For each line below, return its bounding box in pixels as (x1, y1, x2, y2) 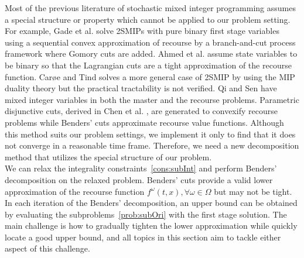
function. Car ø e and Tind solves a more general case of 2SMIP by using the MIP (5, 70, 295, 82)
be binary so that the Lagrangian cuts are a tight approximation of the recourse (5, 59, 292, 71)
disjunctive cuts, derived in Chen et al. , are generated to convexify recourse (5, 105, 278, 117)
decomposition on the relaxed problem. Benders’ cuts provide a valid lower (5, 173, 273, 185)
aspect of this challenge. (5, 242, 90, 254)
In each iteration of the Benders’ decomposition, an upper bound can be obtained (5, 197, 298, 209)
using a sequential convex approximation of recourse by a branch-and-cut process (5, 36, 296, 48)
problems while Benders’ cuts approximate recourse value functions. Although (5, 116, 284, 128)
